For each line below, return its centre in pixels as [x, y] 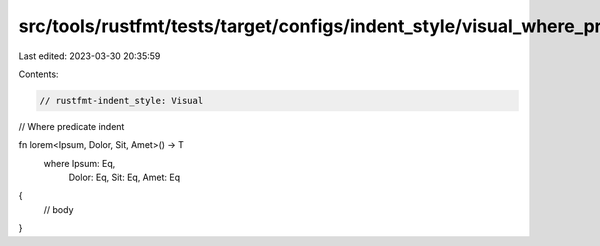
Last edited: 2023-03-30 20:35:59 [89, 56]
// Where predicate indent [71, 126]
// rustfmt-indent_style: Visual [121, 100]
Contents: [38, 74]
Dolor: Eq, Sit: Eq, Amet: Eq [124, 177]
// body [58, 209]
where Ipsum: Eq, [79, 163]
